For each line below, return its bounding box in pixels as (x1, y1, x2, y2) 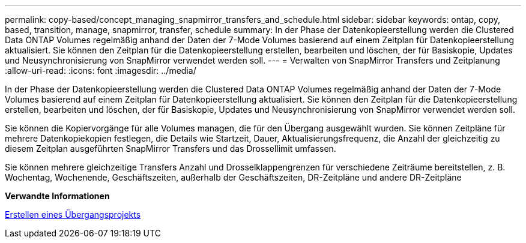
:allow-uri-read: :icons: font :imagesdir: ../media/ (5, 65, 196, 76)
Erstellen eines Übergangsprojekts (5, 209, 141, 220)
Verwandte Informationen (5, 191, 110, 201)
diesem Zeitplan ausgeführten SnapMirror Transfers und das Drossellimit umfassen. (5, 143, 336, 154)
